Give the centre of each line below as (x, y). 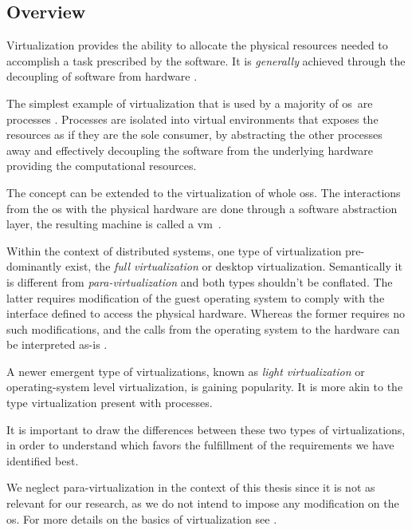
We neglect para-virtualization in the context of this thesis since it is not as (191, 487)
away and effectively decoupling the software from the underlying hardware (190, 150)
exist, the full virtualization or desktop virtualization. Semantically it (233, 266)
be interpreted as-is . (57, 344)
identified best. (43, 460)
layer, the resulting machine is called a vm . (114, 224)
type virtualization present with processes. (110, 403)
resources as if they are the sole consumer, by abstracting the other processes (194, 134)
